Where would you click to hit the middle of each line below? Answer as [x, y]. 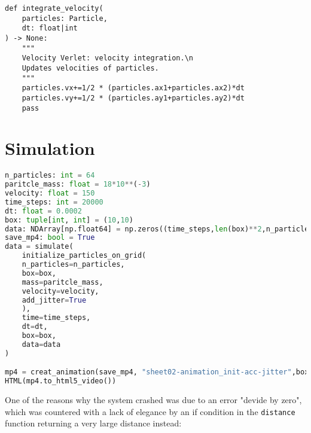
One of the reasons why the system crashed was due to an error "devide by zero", [153, 400]
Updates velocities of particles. [90, 68]
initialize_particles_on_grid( [84, 256]
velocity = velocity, [60, 291]
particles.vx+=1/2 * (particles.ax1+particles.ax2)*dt [133, 88]
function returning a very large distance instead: [93, 423]
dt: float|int [50, 28]
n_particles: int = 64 [50, 176]
